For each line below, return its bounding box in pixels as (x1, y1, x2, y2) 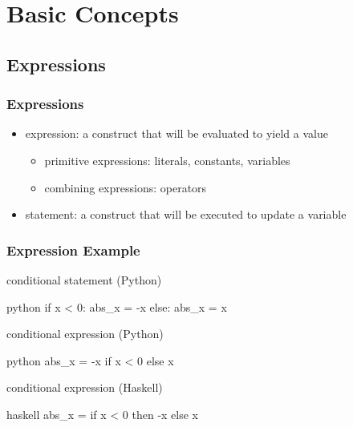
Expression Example (6, 240, 140, 260)
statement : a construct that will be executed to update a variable (25, 206, 347, 223)
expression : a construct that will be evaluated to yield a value (25, 125, 328, 142)
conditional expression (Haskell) (6, 379, 163, 396)
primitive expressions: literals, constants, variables (44, 151, 290, 168)
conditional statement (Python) (6, 271, 162, 288)
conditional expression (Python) (6, 325, 164, 342)
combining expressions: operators (44, 179, 207, 195)
